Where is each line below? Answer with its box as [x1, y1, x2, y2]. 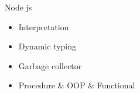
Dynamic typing [18, 40, 77, 52]
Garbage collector [18, 59, 82, 71]
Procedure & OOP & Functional [18, 79, 135, 91]
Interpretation [18, 20, 69, 33]
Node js [5, 1, 32, 13]
